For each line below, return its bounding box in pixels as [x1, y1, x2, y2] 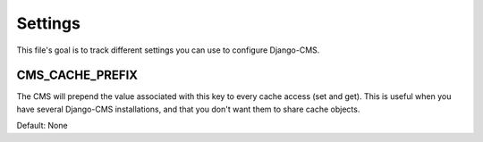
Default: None [16, 121, 68, 131]
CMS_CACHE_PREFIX [16, 68, 139, 83]
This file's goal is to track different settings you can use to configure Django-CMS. [16, 45, 320, 55]
